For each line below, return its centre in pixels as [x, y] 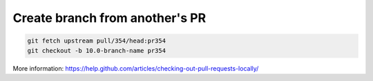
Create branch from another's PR [109, 18]
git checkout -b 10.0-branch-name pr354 [96, 50]
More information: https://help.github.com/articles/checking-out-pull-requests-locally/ [136, 68]
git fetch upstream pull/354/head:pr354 [96, 41]
